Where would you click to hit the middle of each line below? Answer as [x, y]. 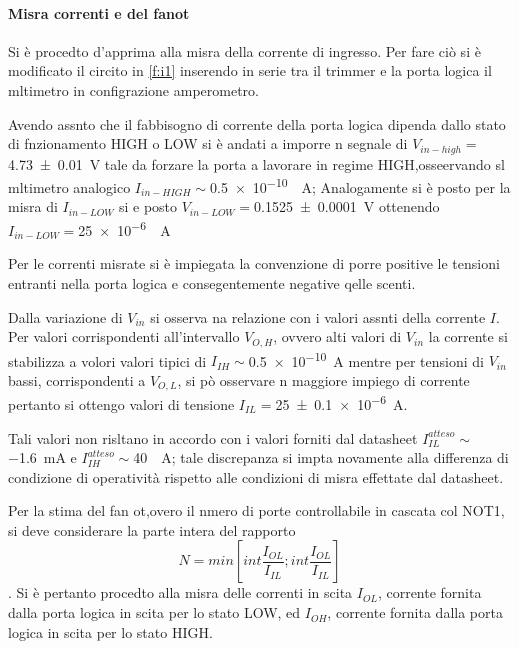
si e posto [148, 206]
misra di [33, 206]
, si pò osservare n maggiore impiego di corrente [323, 379]
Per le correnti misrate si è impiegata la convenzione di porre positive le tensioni [254, 263]
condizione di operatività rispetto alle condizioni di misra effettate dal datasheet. [256, 476]
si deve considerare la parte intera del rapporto [152, 529]
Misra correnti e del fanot [99, 12]
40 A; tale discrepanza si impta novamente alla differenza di [321, 457]
